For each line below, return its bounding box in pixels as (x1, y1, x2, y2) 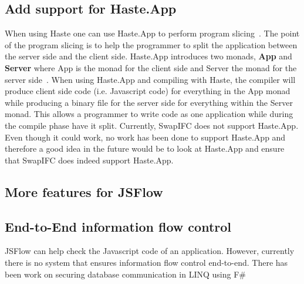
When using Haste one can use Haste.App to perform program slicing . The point (5, 27, 300, 39)
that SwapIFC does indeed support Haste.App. (5, 153, 174, 166)
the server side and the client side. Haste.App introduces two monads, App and (5, 50, 292, 62)
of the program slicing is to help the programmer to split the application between (5, 38, 298, 51)
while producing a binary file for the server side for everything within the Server (5, 96, 293, 108)
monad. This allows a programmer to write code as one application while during (5, 108, 293, 120)
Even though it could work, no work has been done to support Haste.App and (5, 131, 286, 143)
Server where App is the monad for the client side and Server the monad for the (5, 61, 297, 73)
